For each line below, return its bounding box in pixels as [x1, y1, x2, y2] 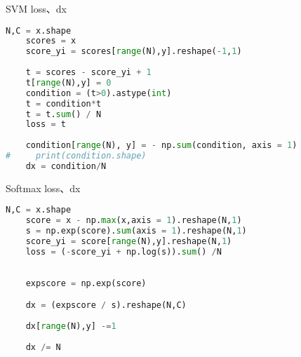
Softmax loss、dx [6, 180, 81, 195]
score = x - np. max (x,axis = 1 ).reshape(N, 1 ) [25, 215, 242, 226]
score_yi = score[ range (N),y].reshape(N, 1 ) [25, 236, 232, 247]
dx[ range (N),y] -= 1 [25, 321, 116, 331]
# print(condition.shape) [6, 151, 147, 161]
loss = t [25, 119, 66, 130]
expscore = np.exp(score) [25, 278, 147, 288]
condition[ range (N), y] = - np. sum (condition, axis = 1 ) [25, 140, 297, 151]
